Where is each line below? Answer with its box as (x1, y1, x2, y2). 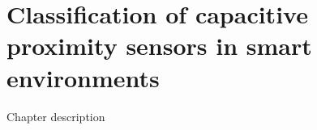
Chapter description (6, 107, 105, 124)
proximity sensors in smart (6, 29, 312, 62)
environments (6, 61, 160, 94)
